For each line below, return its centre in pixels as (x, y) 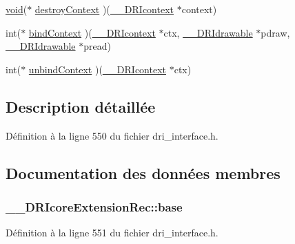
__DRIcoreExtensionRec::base (94, 206)
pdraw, (275, 32)
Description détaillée (81, 106)
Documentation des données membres (143, 172)
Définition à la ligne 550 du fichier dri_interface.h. (112, 135)
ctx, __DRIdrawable (208, 32)
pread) (97, 46)
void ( (17, 9)
